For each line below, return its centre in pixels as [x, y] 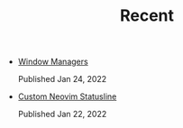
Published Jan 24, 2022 [62, 79]
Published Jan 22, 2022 [62, 114]
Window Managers [53, 62]
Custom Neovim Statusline [67, 96]
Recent [147, 16]
